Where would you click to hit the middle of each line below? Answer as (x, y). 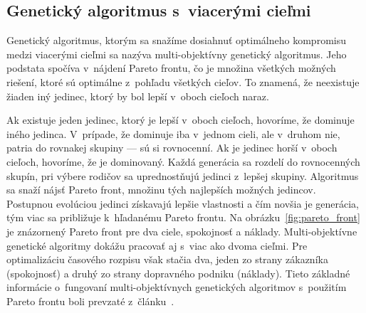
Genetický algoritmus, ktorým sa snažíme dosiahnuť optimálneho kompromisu (176, 40)
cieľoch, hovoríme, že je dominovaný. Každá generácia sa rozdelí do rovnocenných (183, 161)
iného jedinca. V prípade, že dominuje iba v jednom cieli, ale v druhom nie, (173, 133)
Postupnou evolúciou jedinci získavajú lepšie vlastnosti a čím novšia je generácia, (183, 203)
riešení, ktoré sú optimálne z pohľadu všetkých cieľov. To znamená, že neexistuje (183, 81)
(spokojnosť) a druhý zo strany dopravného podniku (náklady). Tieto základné (178, 273)
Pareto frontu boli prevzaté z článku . (90, 301)
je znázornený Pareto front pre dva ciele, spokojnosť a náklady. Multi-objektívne (182, 231)
